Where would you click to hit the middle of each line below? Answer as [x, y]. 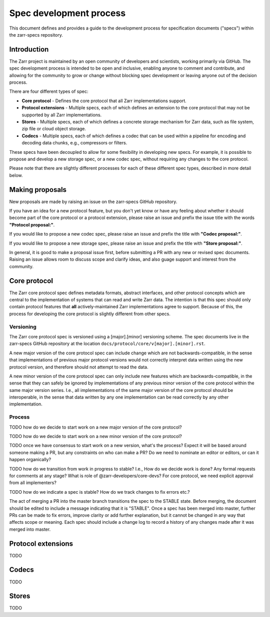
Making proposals [38, 190]
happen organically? [30, 460]
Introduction [29, 49]
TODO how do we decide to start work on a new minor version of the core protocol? [95, 436]
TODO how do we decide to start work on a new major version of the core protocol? [95, 427]
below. [16, 175]
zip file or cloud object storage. [54, 129]
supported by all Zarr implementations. [62, 115]
